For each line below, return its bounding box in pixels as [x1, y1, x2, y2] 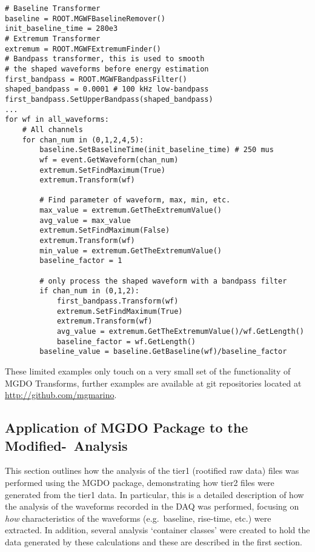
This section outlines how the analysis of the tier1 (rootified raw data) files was [5, 464, 299, 477]
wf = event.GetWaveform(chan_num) [39, 155, 179, 164]
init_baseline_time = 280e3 [5, 24, 118, 33]
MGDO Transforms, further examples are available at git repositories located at [5, 376, 302, 389]
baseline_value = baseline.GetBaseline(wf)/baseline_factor [39, 347, 287, 356]
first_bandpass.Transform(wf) [56, 297, 179, 306]
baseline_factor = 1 [39, 256, 122, 265]
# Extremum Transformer [5, 34, 101, 43]
